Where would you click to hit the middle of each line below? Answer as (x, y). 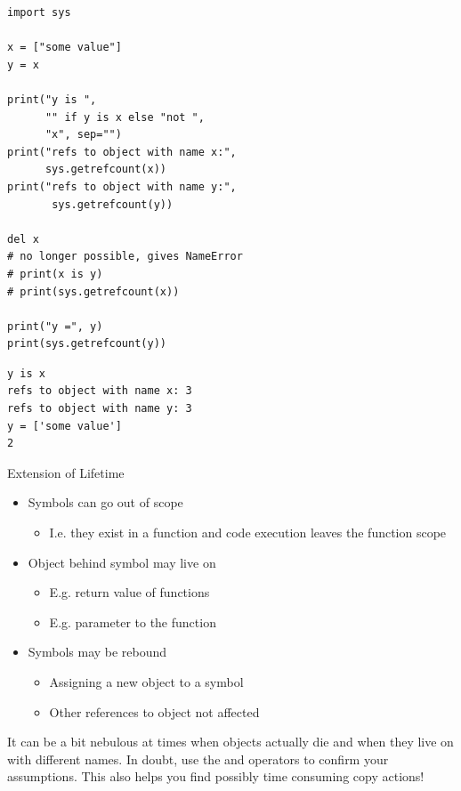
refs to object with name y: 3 (100, 409)
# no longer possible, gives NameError (125, 257)
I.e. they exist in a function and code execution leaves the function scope (248, 533)
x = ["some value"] (65, 48)
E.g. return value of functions (129, 592)
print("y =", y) (55, 326)
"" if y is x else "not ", (125, 117)
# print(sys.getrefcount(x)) (93, 291)
